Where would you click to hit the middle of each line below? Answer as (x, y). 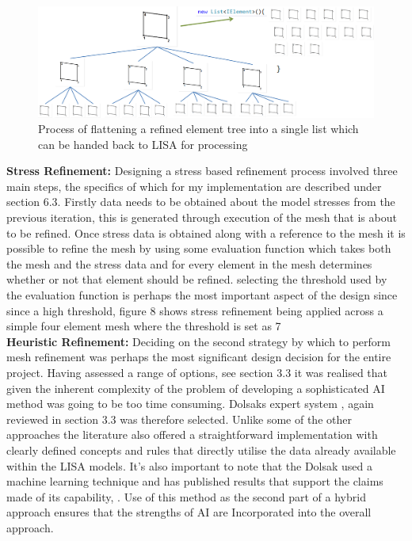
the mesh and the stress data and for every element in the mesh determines (189, 263)
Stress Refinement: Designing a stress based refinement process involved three (202, 171)
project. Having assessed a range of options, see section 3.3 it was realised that (197, 372)
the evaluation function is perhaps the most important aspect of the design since (202, 295)
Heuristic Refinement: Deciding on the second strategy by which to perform (198, 341)
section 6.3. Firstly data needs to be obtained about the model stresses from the (201, 202)
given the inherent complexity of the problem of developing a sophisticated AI (196, 388)
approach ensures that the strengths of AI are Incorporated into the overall (189, 512)
